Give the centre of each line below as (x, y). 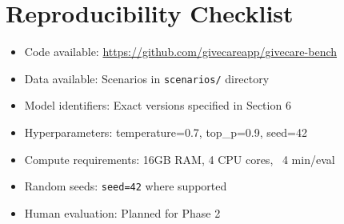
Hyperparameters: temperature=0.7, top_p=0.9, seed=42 (166, 132)
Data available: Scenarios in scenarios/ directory (147, 78)
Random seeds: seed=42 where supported (126, 186)
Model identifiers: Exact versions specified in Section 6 (158, 105)
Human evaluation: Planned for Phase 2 (122, 212)
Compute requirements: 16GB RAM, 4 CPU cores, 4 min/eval (180, 159)
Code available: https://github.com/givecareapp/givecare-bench (181, 52)
